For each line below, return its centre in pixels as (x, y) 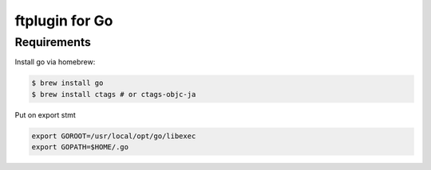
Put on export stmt (45, 114)
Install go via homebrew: (55, 62)
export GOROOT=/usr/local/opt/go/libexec (114, 136)
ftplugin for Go (64, 21)
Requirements (53, 42)
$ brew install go (67, 83)
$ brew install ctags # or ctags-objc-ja (114, 94)
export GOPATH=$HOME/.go (80, 147)
